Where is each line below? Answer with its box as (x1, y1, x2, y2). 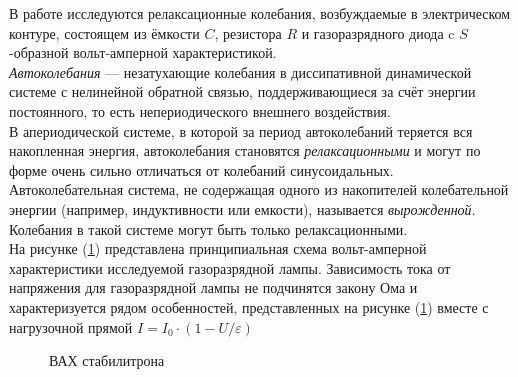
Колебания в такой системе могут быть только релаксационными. (9, 218, 408, 239)
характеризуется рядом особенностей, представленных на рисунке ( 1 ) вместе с (9, 296, 489, 317)
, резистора (214, 22, 282, 43)
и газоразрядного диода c (301, 22, 455, 43)
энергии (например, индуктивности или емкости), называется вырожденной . (9, 198, 476, 219)
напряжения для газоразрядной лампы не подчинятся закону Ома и (9, 277, 418, 298)
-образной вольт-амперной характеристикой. (9, 42, 277, 63)
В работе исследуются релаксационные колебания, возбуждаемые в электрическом (9, 3, 511, 23)
